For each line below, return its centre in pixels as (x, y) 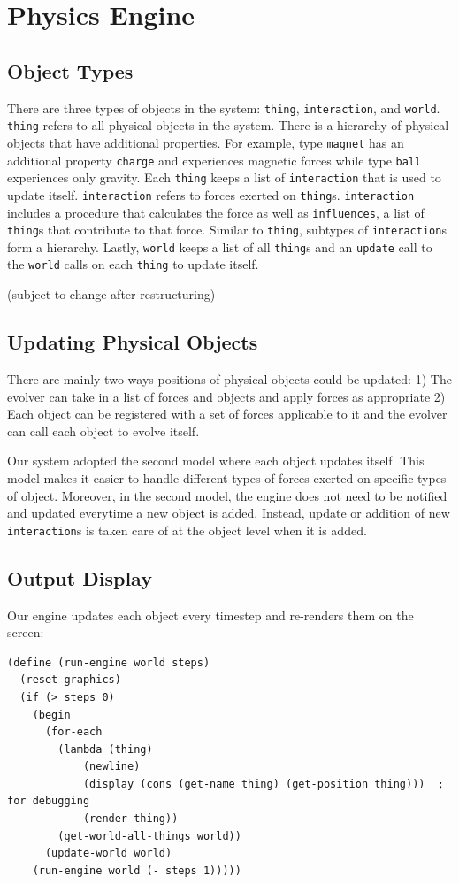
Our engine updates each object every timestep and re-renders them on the (210, 615)
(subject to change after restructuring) (111, 294)
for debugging (49, 801)
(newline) (111, 767)
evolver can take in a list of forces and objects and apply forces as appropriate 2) (226, 396)
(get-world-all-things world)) (149, 836)
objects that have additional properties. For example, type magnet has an (206, 142)
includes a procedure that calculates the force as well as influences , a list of (216, 212)
